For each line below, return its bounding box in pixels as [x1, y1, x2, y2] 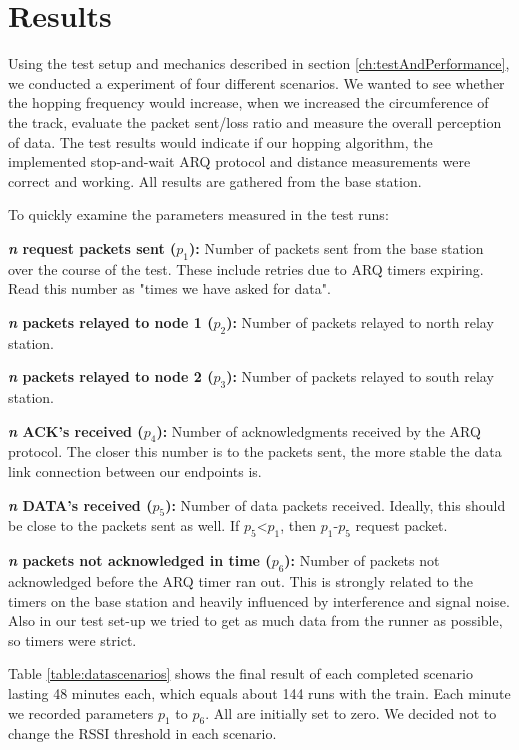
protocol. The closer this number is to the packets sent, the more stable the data [8, 441, 502, 462]
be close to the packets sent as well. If [8, 515, 240, 536]
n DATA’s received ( [8, 494, 153, 515]
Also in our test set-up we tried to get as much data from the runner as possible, [8, 610, 503, 631]
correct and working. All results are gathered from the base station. [8, 170, 422, 191]
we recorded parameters [8, 702, 154, 723]
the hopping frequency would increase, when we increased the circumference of [8, 92, 489, 113]
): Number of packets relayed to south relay [226, 366, 494, 387]
